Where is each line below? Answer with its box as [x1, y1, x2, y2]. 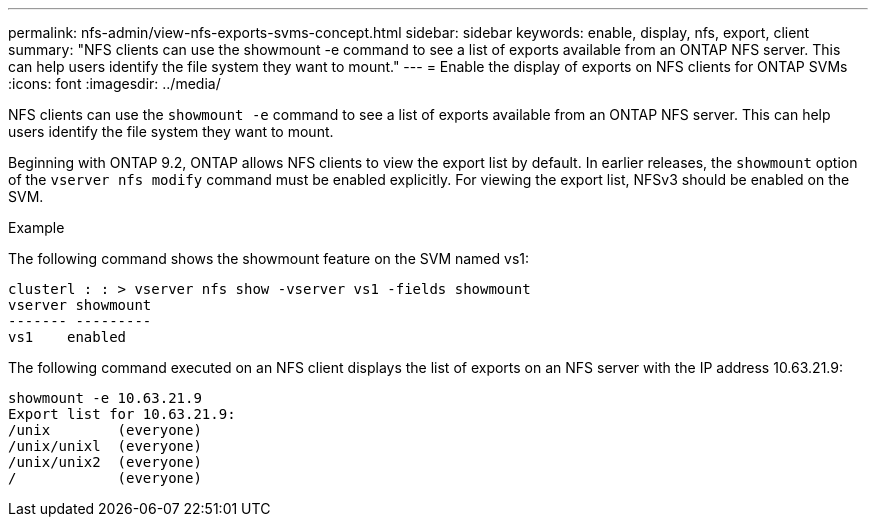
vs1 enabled [8, 329, 127, 345]
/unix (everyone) [8, 422, 202, 438]
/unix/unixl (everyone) [8, 438, 202, 454]
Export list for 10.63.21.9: [8, 406, 236, 422]
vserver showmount [8, 297, 152, 313]
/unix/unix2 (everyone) [8, 454, 202, 470]
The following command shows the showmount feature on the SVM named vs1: [8, 250, 530, 267]
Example [8, 219, 65, 236]
